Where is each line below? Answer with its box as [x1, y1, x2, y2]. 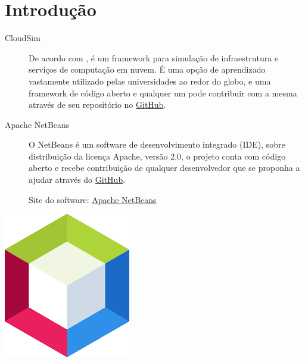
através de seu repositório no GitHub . [29, 98, 166, 111]
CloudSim [5, 32, 41, 44]
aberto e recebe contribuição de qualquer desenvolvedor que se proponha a [29, 161, 300, 174]
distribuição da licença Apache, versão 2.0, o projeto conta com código [29, 149, 286, 162]
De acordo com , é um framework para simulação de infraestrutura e [29, 51, 279, 64]
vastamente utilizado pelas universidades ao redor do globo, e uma [29, 74, 271, 87]
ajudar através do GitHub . [29, 173, 126, 186]
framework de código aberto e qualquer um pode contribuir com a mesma [29, 86, 297, 99]
